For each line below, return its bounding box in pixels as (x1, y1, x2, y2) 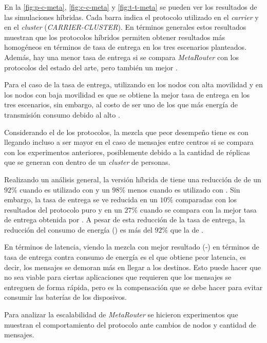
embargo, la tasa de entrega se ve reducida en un (4, 194, 158, 205)
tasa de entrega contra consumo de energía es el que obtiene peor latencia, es (4, 252, 246, 262)
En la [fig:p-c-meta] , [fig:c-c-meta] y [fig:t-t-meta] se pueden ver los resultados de (4, 2, 257, 12)
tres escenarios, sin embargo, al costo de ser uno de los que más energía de (4, 99, 238, 110)
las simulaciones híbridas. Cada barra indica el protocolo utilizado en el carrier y (4, 11, 259, 22)
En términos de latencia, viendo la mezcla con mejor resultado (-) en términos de (4, 241, 259, 252)
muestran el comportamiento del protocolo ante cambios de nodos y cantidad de (4, 319, 256, 330)
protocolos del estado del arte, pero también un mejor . (4, 62, 178, 72)
